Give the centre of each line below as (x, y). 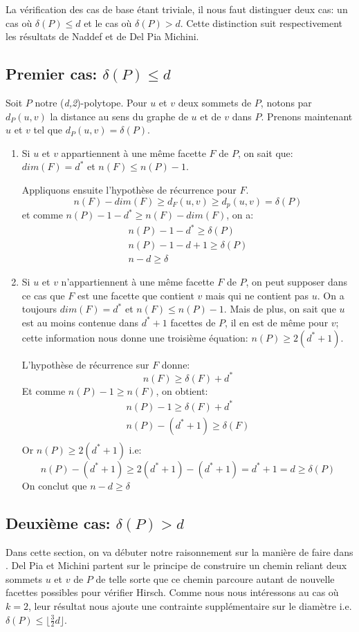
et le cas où (108, 22)
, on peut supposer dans (297, 282)
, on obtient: (182, 390)
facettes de (193, 322)
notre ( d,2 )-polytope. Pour (91, 102)
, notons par (286, 102)
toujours (39, 309)
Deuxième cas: (58, 522)
